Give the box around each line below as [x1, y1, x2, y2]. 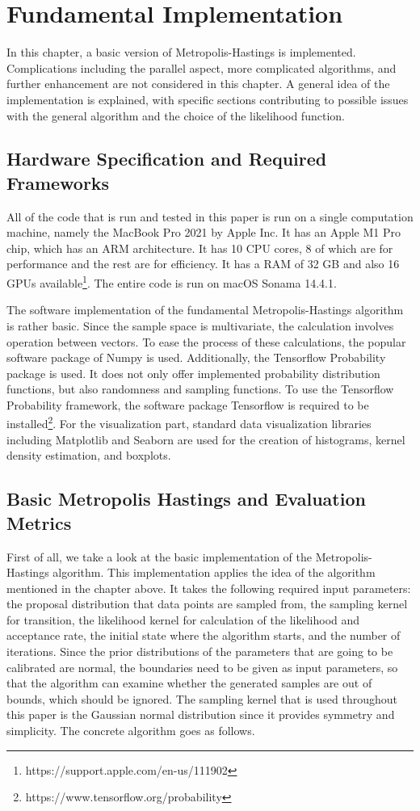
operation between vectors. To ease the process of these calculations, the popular [6, 333, 406, 350]
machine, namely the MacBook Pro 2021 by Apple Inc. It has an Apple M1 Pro [6, 224, 401, 241]
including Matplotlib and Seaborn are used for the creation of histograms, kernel [6, 431, 405, 448]
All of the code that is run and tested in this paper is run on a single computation [6, 208, 414, 225]
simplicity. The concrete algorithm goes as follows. [6, 722, 255, 739]
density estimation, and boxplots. [6, 447, 171, 464]
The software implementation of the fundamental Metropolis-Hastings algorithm [6, 301, 404, 318]
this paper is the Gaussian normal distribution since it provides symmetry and [6, 706, 395, 723]
